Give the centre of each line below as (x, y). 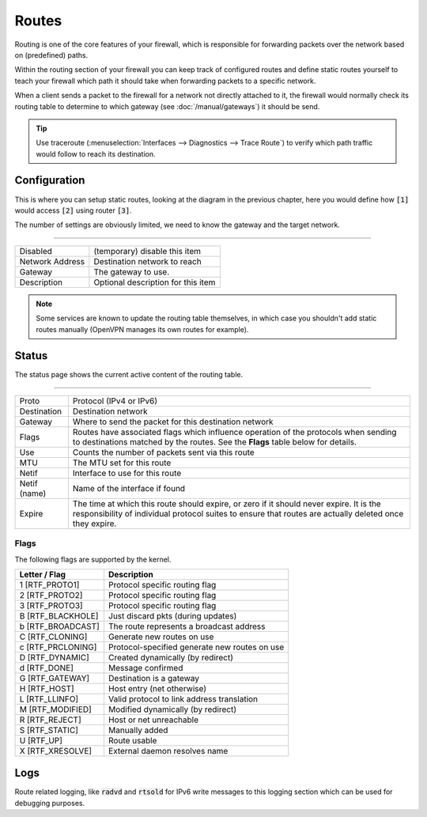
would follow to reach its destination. (96, 153)
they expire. (94, 524)
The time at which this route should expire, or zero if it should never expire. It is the (227, 504)
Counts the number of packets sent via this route (163, 452)
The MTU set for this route (122, 463)
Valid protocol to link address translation (183, 698)
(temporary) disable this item (147, 251)
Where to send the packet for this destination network (173, 422)
